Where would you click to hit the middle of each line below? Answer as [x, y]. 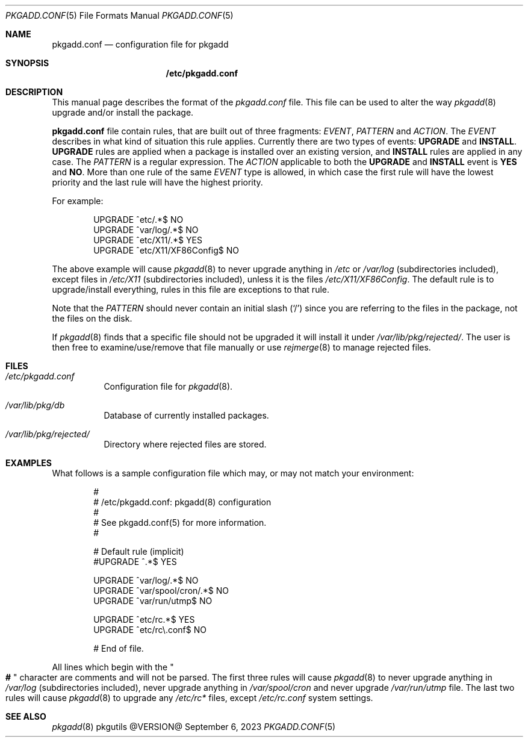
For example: [78, 201]
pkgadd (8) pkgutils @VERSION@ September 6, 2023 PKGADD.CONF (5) [194, 727]
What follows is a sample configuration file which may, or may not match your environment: [233, 473]
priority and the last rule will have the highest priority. [157, 182]
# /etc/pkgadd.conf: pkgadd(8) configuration [182, 502]
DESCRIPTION [34, 92]
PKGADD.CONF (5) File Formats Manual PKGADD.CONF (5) [120, 15]
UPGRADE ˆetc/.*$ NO [138, 220]
